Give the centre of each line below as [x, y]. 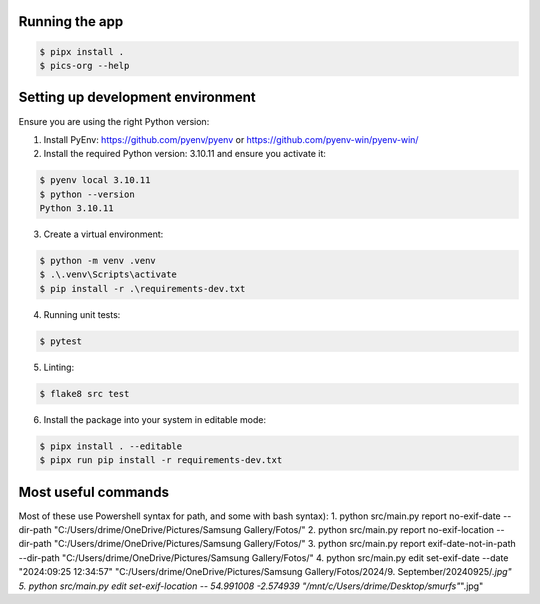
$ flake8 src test [84, 393]
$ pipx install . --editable [111, 446]
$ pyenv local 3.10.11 [95, 180]
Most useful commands [94, 491]
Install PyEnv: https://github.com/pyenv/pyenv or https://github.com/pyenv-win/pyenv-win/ [231, 139]
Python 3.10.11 [76, 208]
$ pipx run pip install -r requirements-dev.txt [161, 460]
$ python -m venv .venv [98, 261]
